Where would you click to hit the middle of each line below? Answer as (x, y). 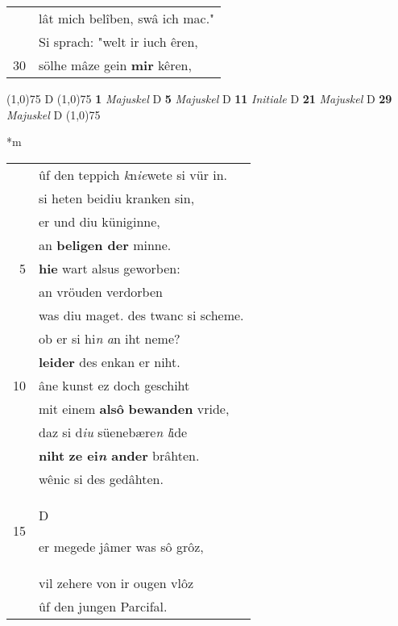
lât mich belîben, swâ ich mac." (127, 18)
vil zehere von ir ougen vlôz (116, 582)
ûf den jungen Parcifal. (103, 606)
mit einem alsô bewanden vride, (134, 408)
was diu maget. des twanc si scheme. (141, 315)
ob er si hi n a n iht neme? (110, 338)
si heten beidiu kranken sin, (117, 198)
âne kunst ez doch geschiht (114, 385)
